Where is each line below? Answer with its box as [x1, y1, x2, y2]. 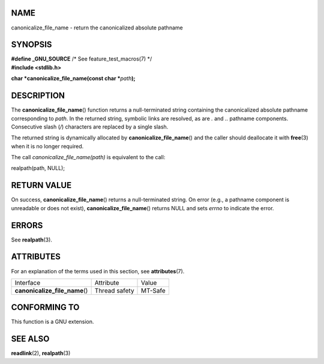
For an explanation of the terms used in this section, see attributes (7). [11, 267, 185, 275]
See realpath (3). [11, 236, 52, 243]
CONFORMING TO [11, 302, 80, 312]
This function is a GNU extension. [11, 318, 94, 326]
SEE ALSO [11, 334, 50, 344]
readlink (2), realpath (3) [11, 350, 71, 357]
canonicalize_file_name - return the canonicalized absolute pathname [11, 24, 183, 31]
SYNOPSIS [11, 40, 52, 50]
